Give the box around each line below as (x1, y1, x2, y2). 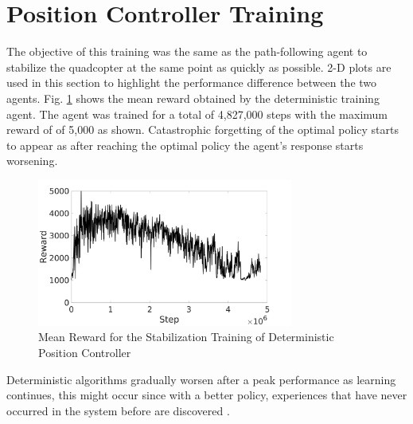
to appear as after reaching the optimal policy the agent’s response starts (6, 136, 364, 153)
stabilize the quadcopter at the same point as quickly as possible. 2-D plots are (6, 58, 392, 75)
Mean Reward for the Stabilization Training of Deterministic (38, 328, 334, 345)
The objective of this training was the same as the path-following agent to (6, 43, 368, 60)
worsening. (6, 152, 58, 169)
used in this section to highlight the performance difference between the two (6, 74, 377, 91)
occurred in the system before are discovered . (6, 402, 230, 418)
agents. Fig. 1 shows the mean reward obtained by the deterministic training (6, 89, 380, 106)
